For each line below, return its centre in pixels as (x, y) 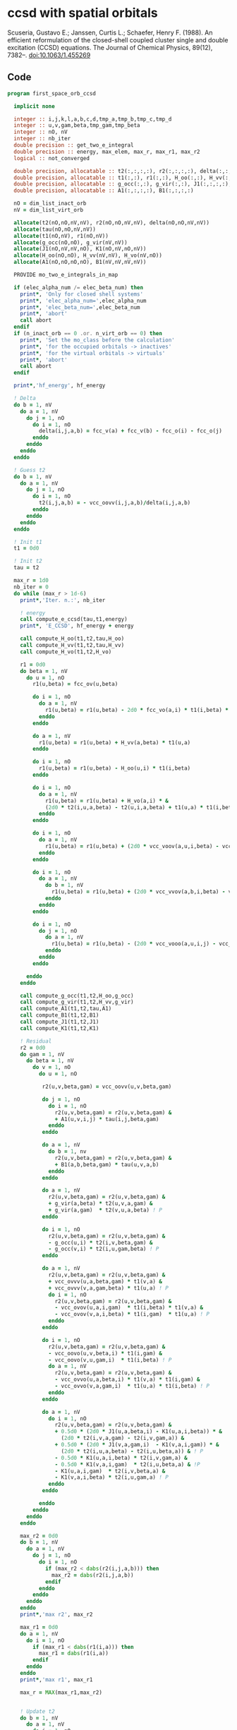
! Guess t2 (30, 470)
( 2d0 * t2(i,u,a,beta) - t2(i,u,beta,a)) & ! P (132, 1451)
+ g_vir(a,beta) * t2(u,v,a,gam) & (101, 1204)
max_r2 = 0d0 (39, 1536)
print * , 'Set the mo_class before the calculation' (97, 340)
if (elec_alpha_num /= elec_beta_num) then (78, 287)
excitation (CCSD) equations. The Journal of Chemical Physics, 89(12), (110, 47)
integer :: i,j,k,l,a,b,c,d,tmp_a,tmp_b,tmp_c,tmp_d (93, 119)
